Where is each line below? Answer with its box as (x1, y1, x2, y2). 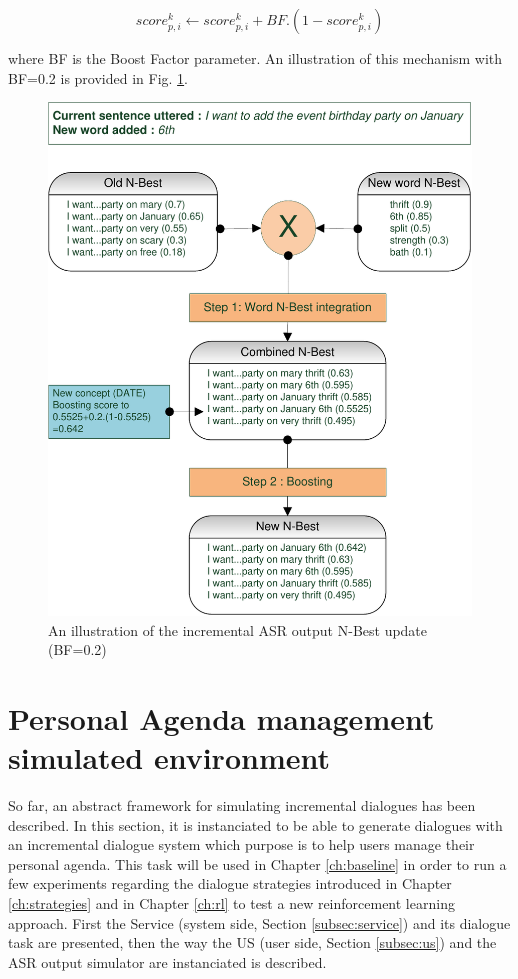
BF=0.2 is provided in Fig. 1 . (8, 67, 189, 88)
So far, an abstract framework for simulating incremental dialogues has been (8, 795, 476, 816)
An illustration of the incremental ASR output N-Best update (48, 619, 428, 640)
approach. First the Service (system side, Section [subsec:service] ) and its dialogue (8, 912, 511, 933)
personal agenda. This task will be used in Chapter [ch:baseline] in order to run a (8, 853, 507, 874)
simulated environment (8, 737, 330, 778)
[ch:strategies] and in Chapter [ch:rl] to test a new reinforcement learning (8, 893, 455, 914)
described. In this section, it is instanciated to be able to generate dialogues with (8, 814, 503, 835)
